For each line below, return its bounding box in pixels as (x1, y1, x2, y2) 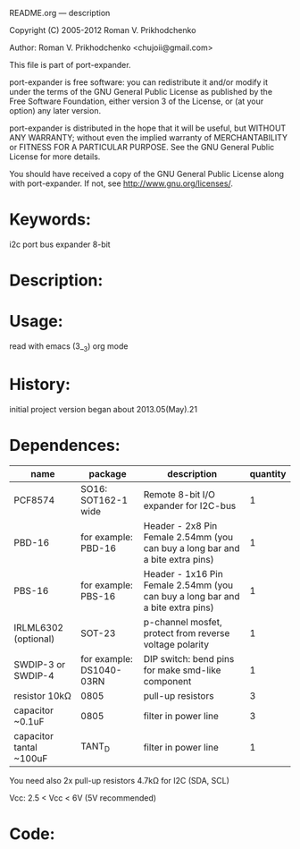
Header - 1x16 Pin (143, 567, 223, 580)
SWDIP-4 (13, 669, 55, 682)
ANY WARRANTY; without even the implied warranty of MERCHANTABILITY (9, 132, 288, 142)
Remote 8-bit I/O (143, 488, 216, 500)
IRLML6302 (13, 621, 64, 633)
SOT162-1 (79, 494, 128, 506)
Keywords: (9, 209, 92, 230)
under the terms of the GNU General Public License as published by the (9, 87, 273, 97)
